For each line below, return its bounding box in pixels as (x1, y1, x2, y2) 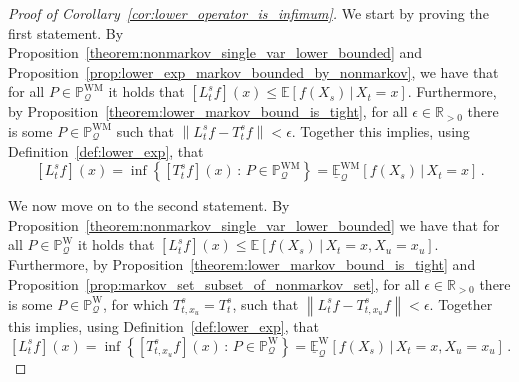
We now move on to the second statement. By (8, 195, 290, 216)
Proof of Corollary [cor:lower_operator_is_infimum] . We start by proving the (8, 3, 489, 23)
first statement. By (8, 22, 124, 43)
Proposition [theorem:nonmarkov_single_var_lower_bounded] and (8, 42, 423, 63)
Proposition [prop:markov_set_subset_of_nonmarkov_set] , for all (8, 273, 420, 294)
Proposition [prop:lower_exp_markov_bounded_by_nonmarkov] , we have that (8, 61, 499, 82)
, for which (103, 293, 169, 314)
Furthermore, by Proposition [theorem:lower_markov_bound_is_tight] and (8, 254, 476, 275)
